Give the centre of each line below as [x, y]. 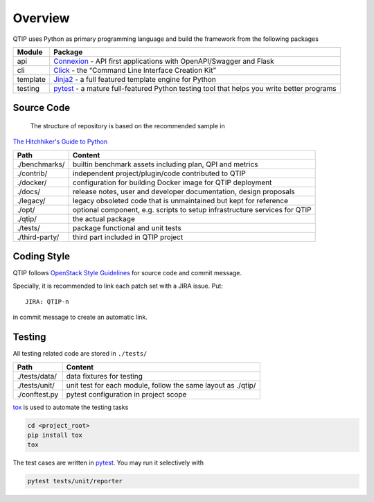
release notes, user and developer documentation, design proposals [184, 191]
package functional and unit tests [127, 227]
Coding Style [42, 257]
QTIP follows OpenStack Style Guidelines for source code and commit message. [127, 273]
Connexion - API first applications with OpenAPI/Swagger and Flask [164, 61]
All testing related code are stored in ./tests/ [80, 354]
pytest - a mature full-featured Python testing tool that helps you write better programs [195, 88]
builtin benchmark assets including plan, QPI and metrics [166, 164]
